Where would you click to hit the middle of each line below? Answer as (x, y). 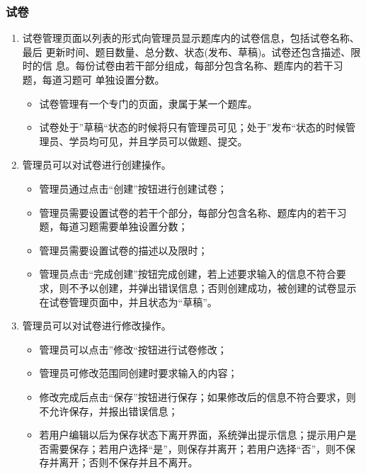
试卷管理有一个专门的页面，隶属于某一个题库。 (148, 103)
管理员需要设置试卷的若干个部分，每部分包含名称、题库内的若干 (188, 212)
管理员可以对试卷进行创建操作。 (97, 165)
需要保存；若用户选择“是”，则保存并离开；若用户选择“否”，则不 (198, 448)
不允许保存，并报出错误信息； (109, 411)
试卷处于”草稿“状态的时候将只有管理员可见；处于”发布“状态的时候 (193, 127)
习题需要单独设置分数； (133, 226)
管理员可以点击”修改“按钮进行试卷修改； (133, 349)
